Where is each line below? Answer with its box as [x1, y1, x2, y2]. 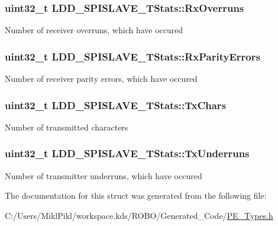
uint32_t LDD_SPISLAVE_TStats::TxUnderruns [5, 146, 250, 161]
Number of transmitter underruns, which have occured [5, 169, 202, 182]
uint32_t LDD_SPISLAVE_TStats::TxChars [5, 97, 227, 112]
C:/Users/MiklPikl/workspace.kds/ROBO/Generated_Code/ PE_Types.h [5, 209, 273, 221]
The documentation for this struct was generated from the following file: [5, 189, 267, 202]
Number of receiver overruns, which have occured [5, 24, 183, 36]
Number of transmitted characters [5, 120, 128, 133]
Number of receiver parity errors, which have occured [5, 72, 198, 85]
